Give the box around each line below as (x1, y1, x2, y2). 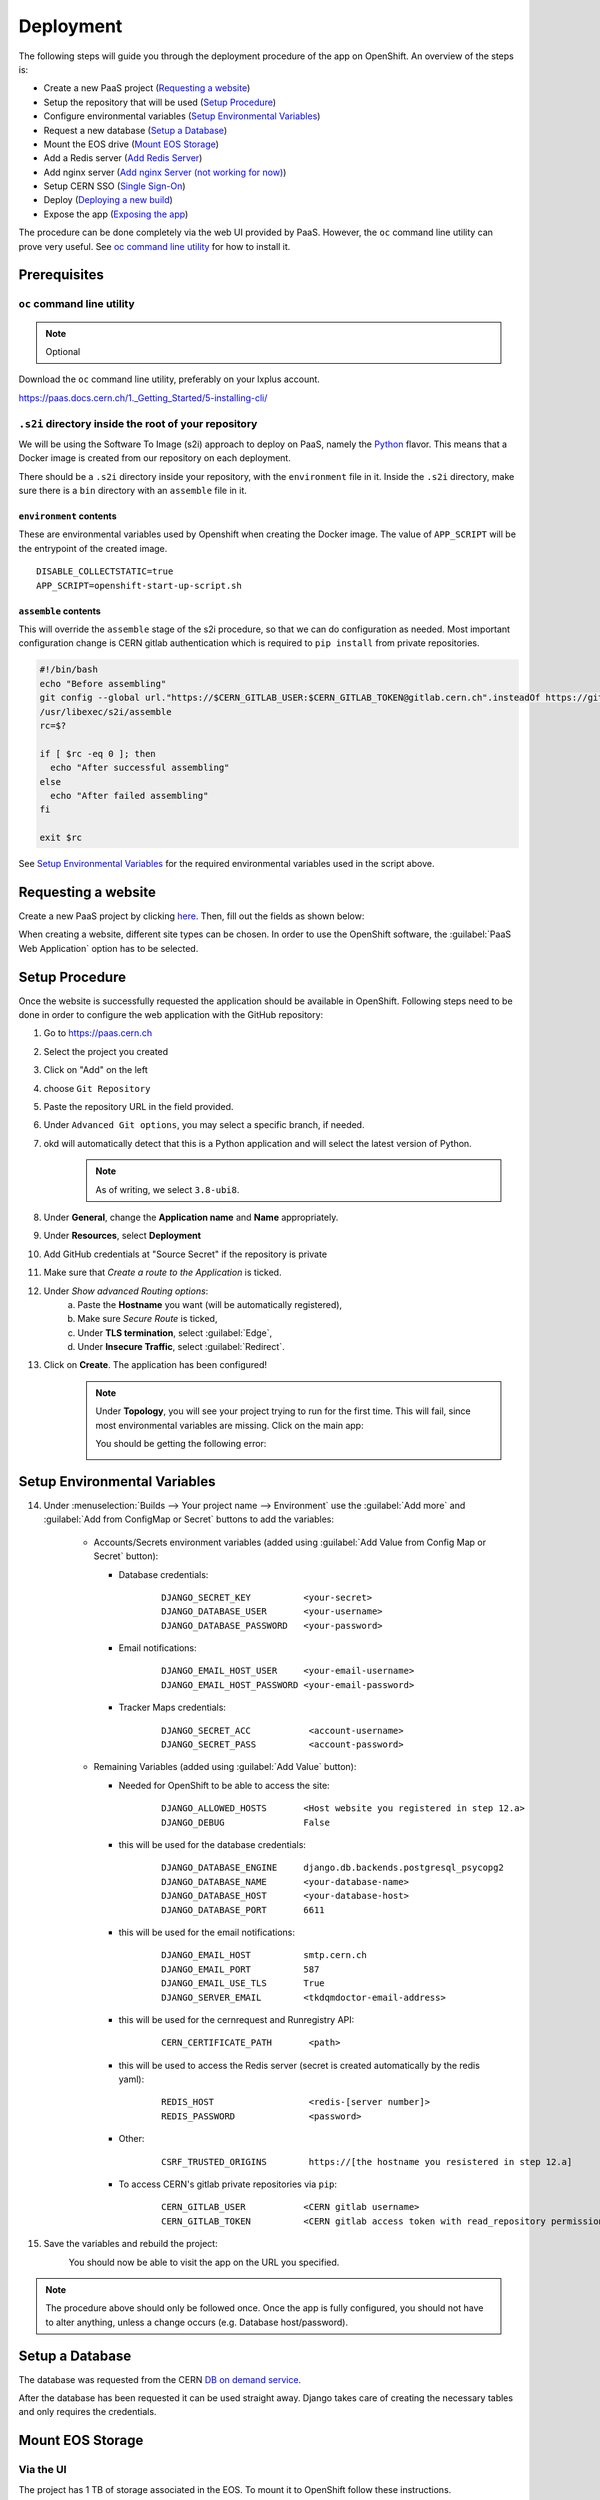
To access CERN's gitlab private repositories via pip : (118, 2178, 338, 2190)
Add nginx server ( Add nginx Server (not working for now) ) (43, 166, 287, 178)
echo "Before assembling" (39, 678, 167, 689)
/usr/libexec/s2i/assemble (39, 706, 172, 717)
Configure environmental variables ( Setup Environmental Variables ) (43, 110, 321, 122)
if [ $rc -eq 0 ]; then (39, 748, 157, 759)
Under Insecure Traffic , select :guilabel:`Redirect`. (77, 1341, 285, 1353)
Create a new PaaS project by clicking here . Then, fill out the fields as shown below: (18, 910, 365, 922)
